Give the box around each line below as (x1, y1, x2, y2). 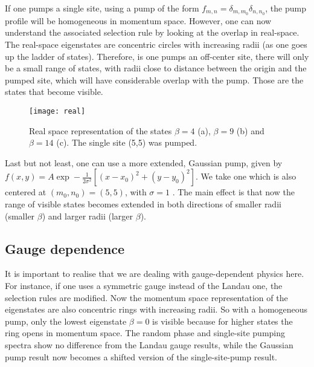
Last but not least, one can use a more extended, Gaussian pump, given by (5, 156, 283, 169)
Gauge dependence (5, 239, 125, 258)
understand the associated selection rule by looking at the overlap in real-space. (5, 26, 300, 39)
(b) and (236, 124, 264, 137)
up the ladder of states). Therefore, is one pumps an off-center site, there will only (5, 50, 309, 62)
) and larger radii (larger (42, 209, 133, 222)
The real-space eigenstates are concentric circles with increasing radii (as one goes (5, 38, 307, 51)
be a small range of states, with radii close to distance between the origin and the (5, 62, 307, 74)
